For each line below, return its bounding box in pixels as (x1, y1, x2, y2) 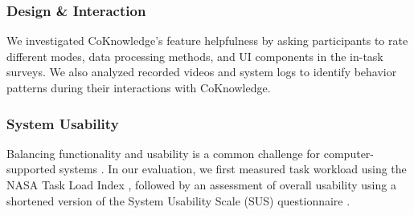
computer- (323, 144, 375, 161)
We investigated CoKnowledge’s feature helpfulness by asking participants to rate (6, 32, 408, 49)
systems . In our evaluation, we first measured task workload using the (59, 160, 407, 177)
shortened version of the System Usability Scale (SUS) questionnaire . (6, 192, 350, 209)
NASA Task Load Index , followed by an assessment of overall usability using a (6, 176, 396, 193)
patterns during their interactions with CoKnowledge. (6, 79, 271, 95)
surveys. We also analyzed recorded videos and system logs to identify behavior (6, 63, 397, 80)
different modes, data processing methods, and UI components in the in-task (6, 47, 383, 64)
